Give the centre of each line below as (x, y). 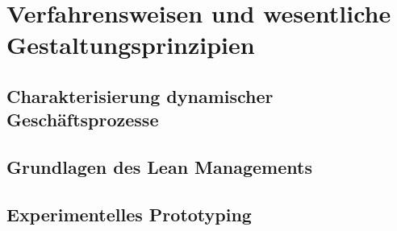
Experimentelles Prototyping (129, 214)
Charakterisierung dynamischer (140, 95)
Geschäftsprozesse (83, 120)
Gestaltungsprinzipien (131, 45)
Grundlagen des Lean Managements (159, 167)
